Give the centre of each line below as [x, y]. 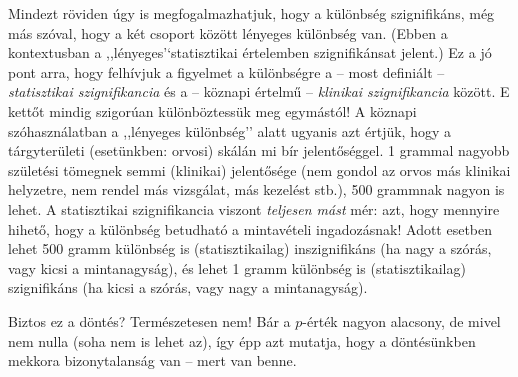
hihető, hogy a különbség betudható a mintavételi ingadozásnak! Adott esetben [250, 228]
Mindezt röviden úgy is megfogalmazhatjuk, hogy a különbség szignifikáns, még [251, 13]
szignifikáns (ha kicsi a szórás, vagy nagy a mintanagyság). [188, 287]
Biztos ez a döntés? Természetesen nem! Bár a [149, 320]
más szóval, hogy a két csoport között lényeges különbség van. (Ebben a [228, 32]
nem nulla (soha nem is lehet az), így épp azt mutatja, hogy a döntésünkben [242, 340]
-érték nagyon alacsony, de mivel [401, 320]
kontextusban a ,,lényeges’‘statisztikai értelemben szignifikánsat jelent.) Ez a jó [250, 52]
